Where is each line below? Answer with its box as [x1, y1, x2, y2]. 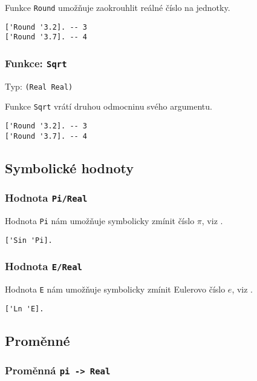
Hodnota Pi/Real [5, 190, 88, 205]
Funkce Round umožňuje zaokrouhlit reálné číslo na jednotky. [5, 1, 230, 13]
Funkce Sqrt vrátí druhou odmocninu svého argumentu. [5, 100, 212, 113]
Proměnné [5, 331, 70, 350]
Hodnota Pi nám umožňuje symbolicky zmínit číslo [5, 214, 195, 227]
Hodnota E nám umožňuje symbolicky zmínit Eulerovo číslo [5, 283, 226, 296]
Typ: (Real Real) [5, 79, 73, 92]
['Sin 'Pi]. [5, 236, 53, 245]
